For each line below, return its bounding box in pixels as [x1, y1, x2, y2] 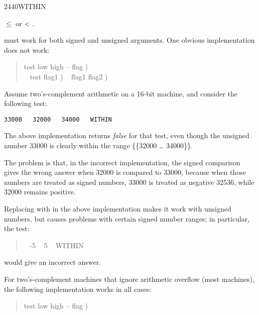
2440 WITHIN [4, 1, 46, 11]
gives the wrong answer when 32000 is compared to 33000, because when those [4, 167, 246, 177]
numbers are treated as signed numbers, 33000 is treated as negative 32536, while [4, 176, 254, 187]
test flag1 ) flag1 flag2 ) [30, 71, 108, 81]
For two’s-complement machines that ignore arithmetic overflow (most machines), [4, 273, 254, 284]
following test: [4, 98, 47, 109]
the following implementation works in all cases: [4, 283, 152, 294]
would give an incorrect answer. [4, 257, 101, 267]
